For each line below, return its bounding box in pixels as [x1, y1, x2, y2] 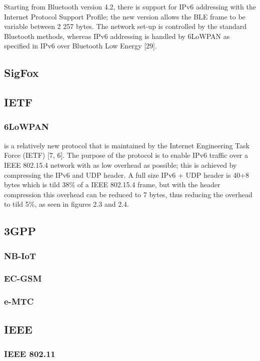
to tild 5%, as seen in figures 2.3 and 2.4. [4, 199, 129, 209]
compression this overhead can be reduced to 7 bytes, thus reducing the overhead [4, 189, 252, 199]
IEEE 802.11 [4, 347, 55, 360]
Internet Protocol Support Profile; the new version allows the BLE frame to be [4, 11, 245, 21]
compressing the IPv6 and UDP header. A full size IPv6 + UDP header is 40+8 [4, 169, 249, 180]
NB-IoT [4, 249, 36, 262]
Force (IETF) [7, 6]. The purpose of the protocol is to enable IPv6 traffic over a [4, 150, 248, 160]
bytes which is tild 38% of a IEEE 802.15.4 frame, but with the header [4, 179, 220, 190]
